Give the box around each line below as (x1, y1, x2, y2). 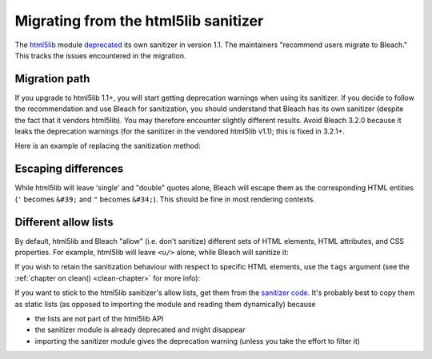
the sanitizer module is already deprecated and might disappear (34, 325, 246, 335)
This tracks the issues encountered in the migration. (14, 50, 186, 60)
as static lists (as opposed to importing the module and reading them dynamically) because (14, 299, 316, 309)
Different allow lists (14, 215, 114, 229)
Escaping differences (14, 162, 124, 176)
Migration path (14, 72, 90, 86)
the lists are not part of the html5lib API (34, 313, 164, 323)
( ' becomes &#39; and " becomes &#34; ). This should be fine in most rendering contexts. (14, 194, 316, 204)
